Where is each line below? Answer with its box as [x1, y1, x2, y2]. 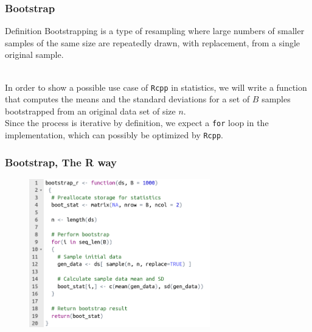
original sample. [5, 48, 64, 61]
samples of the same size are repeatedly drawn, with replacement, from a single [5, 36, 300, 49]
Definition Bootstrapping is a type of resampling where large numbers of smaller [5, 24, 305, 37]
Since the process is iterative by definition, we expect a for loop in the [5, 116, 269, 129]
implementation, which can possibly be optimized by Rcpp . [5, 129, 223, 141]
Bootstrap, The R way [5, 154, 117, 169]
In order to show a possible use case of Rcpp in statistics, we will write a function [5, 80, 307, 93]
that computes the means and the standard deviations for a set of [5, 93, 250, 105]
